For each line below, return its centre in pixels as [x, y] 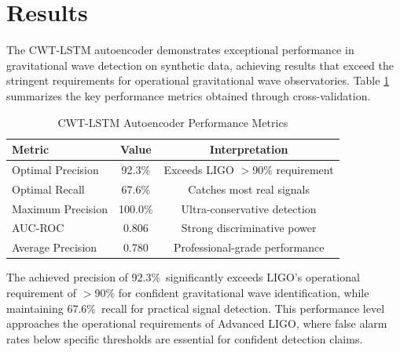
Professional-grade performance [249, 247]
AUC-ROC [38, 228]
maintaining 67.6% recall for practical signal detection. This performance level [196, 308]
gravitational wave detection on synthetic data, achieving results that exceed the [200, 65]
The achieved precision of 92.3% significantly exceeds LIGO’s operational [183, 277]
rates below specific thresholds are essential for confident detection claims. [185, 338]
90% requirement [293, 169]
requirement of [42, 292]
